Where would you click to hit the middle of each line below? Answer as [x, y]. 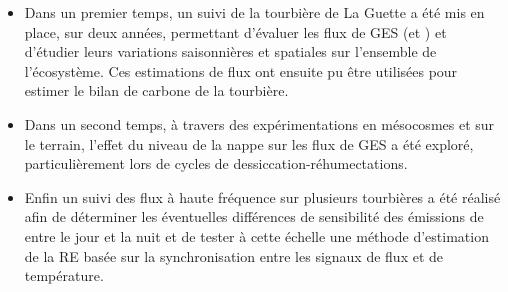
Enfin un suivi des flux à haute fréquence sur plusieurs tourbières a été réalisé [262, 196]
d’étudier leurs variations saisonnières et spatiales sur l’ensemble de [230, 51]
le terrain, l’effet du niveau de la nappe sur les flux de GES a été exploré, [249, 143]
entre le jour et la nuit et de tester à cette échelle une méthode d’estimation [256, 235]
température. [64, 275]
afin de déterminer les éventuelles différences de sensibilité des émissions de [254, 216]
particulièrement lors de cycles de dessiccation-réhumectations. [216, 163]
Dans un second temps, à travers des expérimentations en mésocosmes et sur [259, 123]
